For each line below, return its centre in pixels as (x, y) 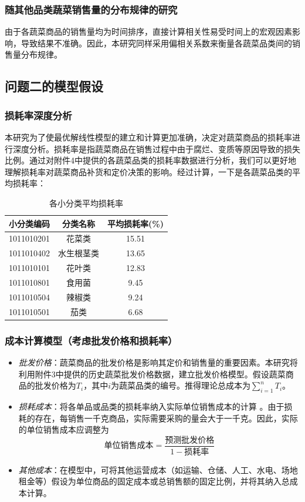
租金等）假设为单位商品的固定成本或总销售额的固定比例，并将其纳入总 (154, 481)
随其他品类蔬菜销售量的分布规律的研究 (91, 9)
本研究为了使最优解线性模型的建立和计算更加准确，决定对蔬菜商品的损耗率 (148, 137)
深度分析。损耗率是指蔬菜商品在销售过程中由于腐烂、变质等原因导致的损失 (156, 148)
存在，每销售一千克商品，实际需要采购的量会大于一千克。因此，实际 (166, 418)
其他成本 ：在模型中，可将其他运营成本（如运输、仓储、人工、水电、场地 (158, 469)
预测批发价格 (190, 440)
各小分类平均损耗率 (86, 203)
